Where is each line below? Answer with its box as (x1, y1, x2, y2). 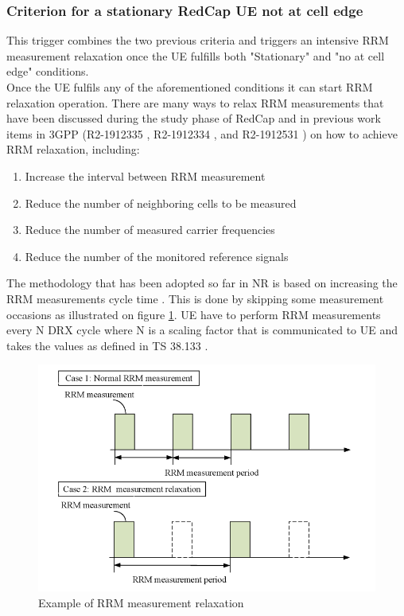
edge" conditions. (6, 63, 89, 80)
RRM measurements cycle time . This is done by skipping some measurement (6, 290, 384, 306)
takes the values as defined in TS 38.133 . (6, 337, 208, 353)
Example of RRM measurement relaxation (38, 594, 244, 610)
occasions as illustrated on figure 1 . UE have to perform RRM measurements (6, 306, 381, 322)
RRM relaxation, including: (6, 141, 140, 158)
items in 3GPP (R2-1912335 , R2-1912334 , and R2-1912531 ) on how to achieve (6, 125, 398, 142)
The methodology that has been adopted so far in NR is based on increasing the (6, 275, 398, 291)
